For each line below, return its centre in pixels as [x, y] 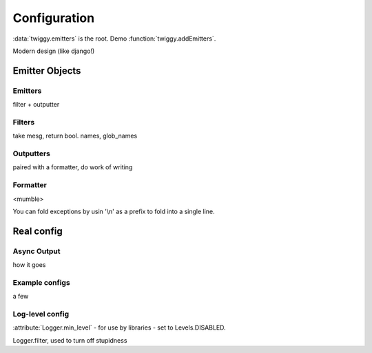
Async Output [37, 251]
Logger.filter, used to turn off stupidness [70, 340]
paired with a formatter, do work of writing [73, 167]
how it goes [29, 265]
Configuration [54, 18]
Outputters [32, 153]
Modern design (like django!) [54, 51]
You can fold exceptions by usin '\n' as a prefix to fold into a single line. [114, 211]
